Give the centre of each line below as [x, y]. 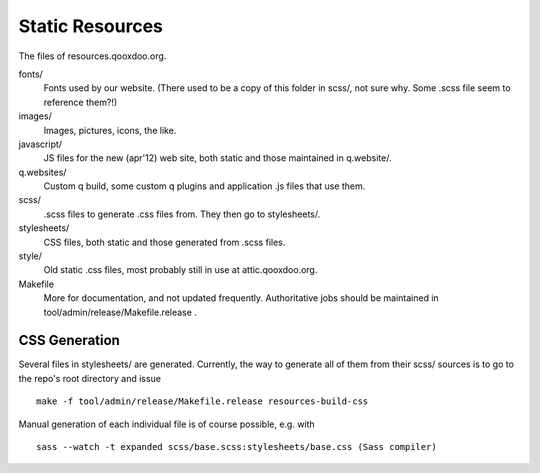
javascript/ [40, 144]
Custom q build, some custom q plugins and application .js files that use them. [204, 186]
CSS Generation [69, 340]
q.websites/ [42, 172]
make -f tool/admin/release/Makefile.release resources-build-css [202, 401]
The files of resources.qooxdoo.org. [92, 56]
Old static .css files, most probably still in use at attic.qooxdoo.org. [180, 270]
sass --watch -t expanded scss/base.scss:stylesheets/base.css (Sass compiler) [236, 447]
